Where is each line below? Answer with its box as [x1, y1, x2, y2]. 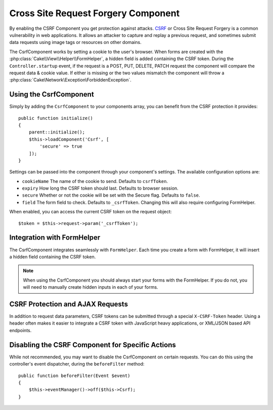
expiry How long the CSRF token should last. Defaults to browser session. [22, 185, 179, 192]
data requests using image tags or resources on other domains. [9, 39, 142, 45]
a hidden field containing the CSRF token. [9, 253, 96, 260]
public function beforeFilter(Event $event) [18, 373, 131, 379]
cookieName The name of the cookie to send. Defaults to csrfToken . [22, 178, 168, 184]
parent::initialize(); [28, 129, 85, 135]
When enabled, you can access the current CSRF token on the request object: [9, 209, 172, 215]
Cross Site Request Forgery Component [9, 8, 180, 19]
